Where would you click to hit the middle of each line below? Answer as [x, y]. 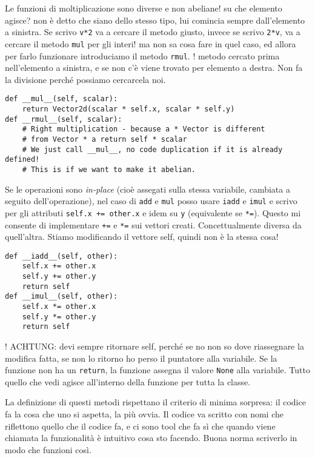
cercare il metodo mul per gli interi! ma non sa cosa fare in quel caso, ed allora [151, 43]
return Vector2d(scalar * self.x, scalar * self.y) [128, 109]
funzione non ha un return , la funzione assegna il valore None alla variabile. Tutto [157, 370]
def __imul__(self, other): [61, 297]
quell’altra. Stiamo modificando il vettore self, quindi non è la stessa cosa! [142, 237]
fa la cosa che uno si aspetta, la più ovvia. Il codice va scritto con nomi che [144, 414]
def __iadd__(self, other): [61, 256]
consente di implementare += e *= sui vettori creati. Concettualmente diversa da [153, 224]
